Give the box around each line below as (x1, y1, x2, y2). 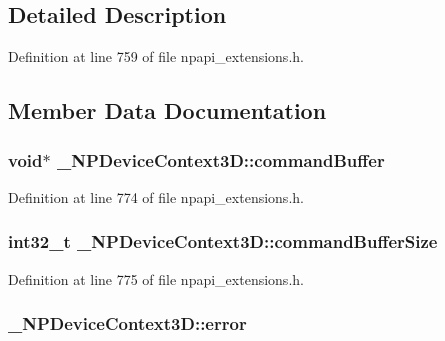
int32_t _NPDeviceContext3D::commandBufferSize (8, 229, 438, 254)
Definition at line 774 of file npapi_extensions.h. (8, 186, 304, 207)
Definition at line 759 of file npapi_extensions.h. (8, 46, 304, 67)
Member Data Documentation (8, 95, 327, 126)
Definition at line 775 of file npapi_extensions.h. (8, 268, 304, 289)
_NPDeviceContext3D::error (8, 311, 247, 336)
